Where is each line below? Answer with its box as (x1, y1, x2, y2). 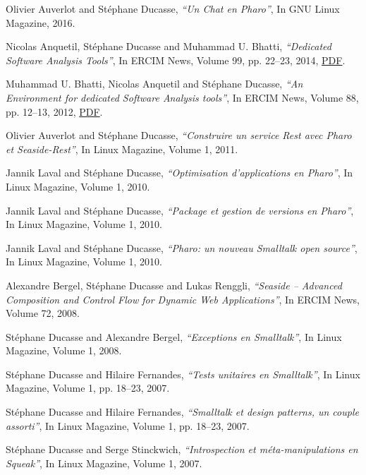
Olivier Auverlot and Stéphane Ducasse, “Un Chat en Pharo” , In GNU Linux (6, 1, 340, 16)
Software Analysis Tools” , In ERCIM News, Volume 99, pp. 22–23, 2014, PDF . (6, 52, 346, 67)
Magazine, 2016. (6, 15, 75, 30)
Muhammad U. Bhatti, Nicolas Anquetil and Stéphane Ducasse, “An (6, 76, 303, 91)
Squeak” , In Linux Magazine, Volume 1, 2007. (6, 455, 202, 470)
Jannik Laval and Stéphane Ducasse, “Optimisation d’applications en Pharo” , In (6, 165, 353, 180)
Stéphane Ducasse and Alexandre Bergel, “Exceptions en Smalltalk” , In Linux (6, 329, 342, 344)
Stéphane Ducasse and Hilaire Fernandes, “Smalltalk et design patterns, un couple (6, 404, 359, 419)
